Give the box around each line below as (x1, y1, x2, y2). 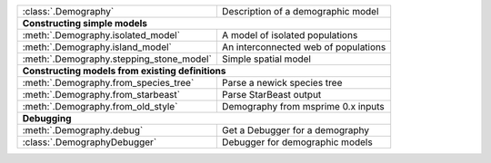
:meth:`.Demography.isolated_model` (22, 29, 181, 41)
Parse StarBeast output (221, 89, 322, 101)
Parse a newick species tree (221, 77, 343, 89)
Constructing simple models (22, 17, 148, 29)
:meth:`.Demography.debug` (22, 124, 144, 136)
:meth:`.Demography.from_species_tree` (22, 77, 195, 89)
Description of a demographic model (221, 5, 379, 17)
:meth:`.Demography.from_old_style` (22, 101, 178, 112)
